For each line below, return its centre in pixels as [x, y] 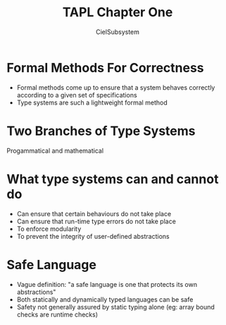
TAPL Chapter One [118, 12]
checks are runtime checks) [57, 314]
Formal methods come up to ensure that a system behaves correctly [116, 87]
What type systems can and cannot [113, 179]
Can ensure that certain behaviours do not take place [94, 213]
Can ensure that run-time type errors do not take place [96, 221]
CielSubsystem [118, 32]
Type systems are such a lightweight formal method [92, 102]
